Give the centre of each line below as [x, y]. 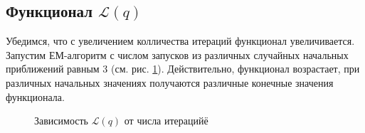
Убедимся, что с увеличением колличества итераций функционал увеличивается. [180, 41]
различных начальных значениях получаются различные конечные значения [170, 82]
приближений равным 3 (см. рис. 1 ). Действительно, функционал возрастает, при [183, 69]
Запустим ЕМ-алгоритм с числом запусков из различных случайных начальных [177, 54]
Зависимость [61, 121]
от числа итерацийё [166, 121]
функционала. [35, 96]
